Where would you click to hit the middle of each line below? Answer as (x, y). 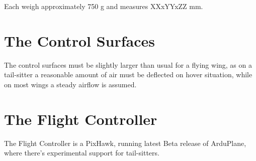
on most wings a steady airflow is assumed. (70, 84)
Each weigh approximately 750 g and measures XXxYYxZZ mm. (104, 6)
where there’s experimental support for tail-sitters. (82, 153)
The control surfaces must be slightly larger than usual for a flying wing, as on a (128, 64)
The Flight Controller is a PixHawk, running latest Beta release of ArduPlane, (125, 143)
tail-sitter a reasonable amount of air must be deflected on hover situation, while (128, 74)
